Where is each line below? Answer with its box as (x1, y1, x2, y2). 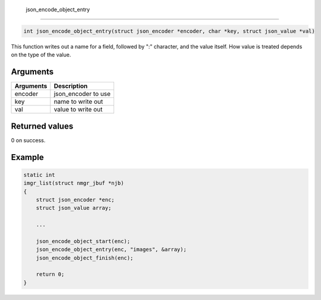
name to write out (53, 98, 103, 106)
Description (53, 82, 88, 90)
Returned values (11, 121, 74, 131)
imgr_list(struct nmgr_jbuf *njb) (23, 180, 124, 187)
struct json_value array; (36, 205, 112, 212)
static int (23, 171, 55, 178)
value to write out (53, 106, 103, 114)
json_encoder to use (53, 90, 111, 98)
